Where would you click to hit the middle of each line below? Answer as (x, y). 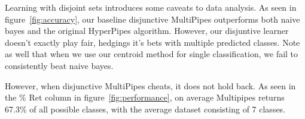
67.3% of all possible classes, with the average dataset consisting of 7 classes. (145, 109)
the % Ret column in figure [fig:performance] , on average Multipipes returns (145, 97)
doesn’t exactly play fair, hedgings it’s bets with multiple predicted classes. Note (152, 42)
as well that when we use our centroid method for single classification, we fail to (152, 54)
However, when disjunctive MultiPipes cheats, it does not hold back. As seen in (150, 85)
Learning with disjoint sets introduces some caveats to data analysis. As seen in (151, 7)
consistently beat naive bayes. (59, 65)
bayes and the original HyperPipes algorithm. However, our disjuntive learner (147, 31)
